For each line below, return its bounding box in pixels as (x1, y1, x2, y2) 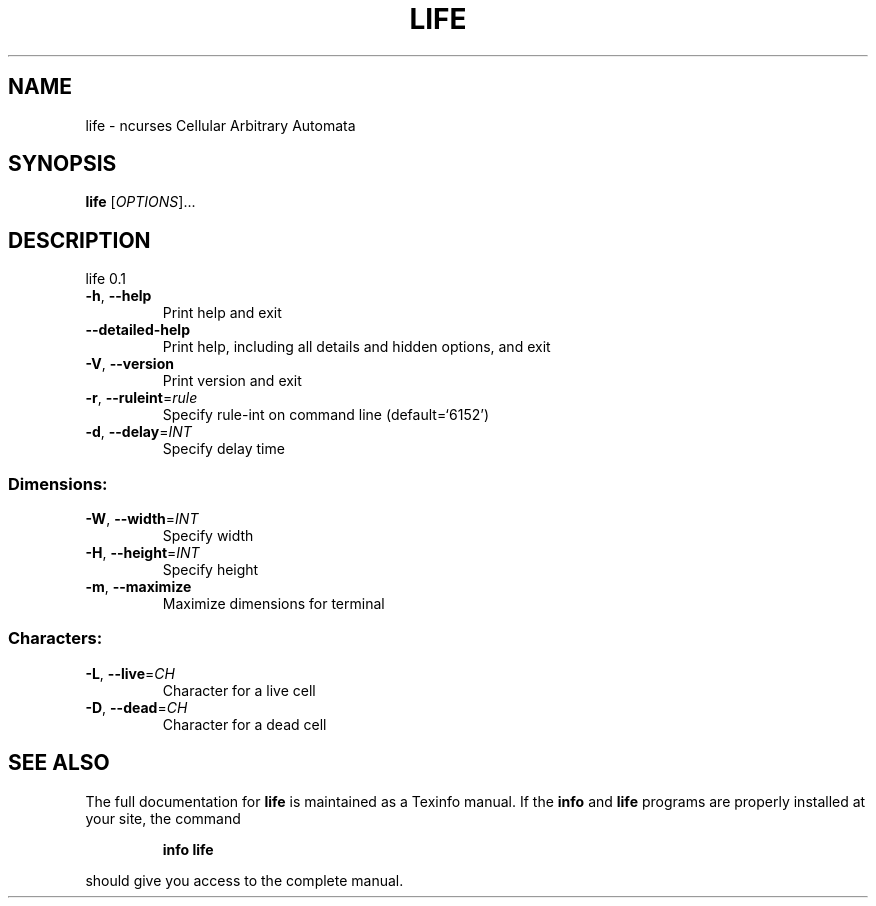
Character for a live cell (162, 681, 316, 699)
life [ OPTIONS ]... (85, 193, 196, 211)
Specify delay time (162, 440, 285, 458)
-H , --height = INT (85, 544, 200, 562)
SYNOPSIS (8, 151, 117, 177)
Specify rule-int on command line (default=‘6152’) (162, 406, 489, 424)
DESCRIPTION (8, 227, 151, 253)
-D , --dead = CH (85, 698, 188, 716)
